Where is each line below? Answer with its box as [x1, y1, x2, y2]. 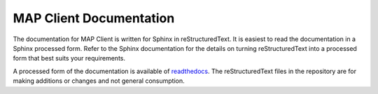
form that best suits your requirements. [13, 54, 126, 63]
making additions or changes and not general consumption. [13, 77, 185, 85]
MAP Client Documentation [13, 10, 175, 26]
